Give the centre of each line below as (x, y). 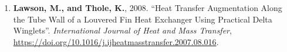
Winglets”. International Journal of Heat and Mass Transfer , (122, 30)
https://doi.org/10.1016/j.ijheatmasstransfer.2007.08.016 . (116, 41)
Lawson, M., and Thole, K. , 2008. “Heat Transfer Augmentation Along (148, 8)
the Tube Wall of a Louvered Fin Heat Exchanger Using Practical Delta (143, 19)
